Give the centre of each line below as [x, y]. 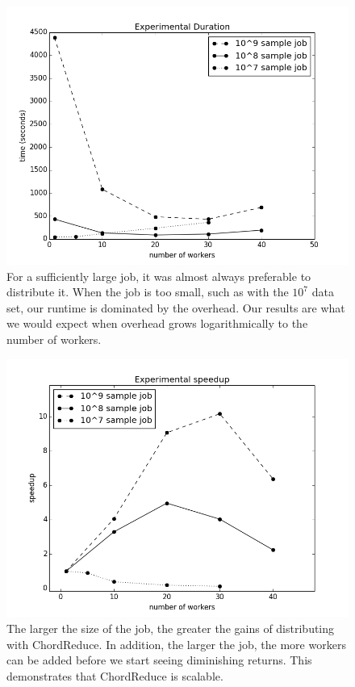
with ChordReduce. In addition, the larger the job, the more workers [176, 644]
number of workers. [54, 339]
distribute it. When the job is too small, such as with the [148, 292]
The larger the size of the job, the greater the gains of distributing [171, 628]
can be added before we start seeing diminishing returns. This [159, 660]
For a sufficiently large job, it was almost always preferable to [159, 276]
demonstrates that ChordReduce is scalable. [115, 675]
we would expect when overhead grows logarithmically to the [157, 323]
